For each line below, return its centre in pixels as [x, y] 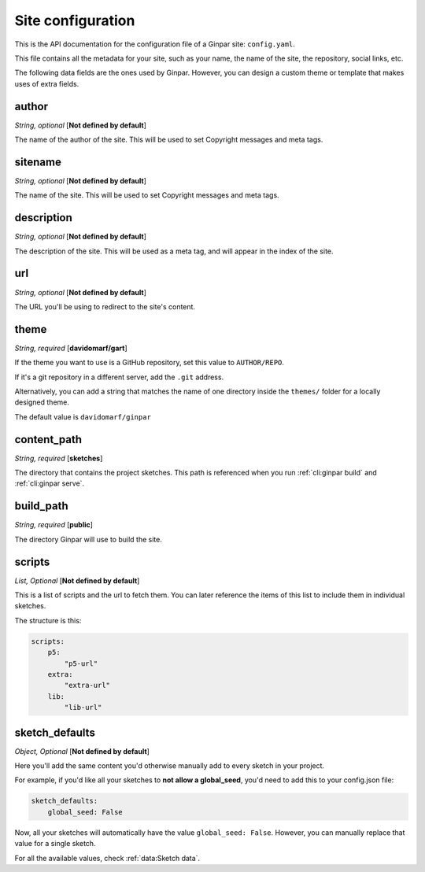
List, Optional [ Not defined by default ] [77, 580]
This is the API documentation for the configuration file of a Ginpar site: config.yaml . [155, 44]
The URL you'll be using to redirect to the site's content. [105, 306]
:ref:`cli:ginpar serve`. [50, 483]
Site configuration [75, 20]
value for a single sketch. [55, 844]
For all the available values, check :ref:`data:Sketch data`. [107, 858]
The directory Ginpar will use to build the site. [89, 539]
